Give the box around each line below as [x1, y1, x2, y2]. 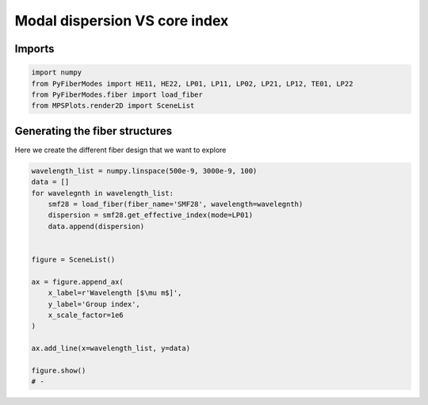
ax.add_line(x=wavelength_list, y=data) [31, 344, 190, 353]
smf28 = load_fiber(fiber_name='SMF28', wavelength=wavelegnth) [48, 199, 304, 208]
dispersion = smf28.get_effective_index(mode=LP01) [48, 211, 254, 220]
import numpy [31, 68, 82, 77]
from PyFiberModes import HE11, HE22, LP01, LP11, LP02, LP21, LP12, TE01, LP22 [31, 79, 353, 88]
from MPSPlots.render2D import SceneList [31, 101, 195, 110]
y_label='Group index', [48, 300, 140, 308]
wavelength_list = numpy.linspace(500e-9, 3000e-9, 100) [31, 166, 258, 175]
